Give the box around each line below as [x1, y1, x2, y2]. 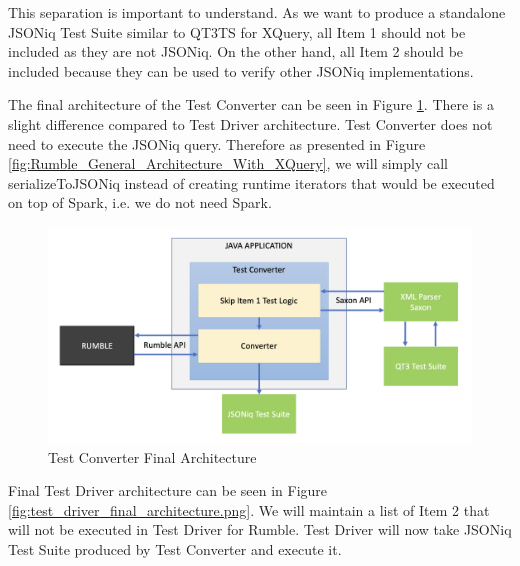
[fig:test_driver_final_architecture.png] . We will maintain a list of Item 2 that [8, 499, 490, 520]
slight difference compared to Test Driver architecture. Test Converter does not [8, 113, 493, 134]
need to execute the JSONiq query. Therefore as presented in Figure [8, 133, 426, 154]
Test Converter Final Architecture [48, 446, 257, 467]
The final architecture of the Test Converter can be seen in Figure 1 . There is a [8, 94, 494, 115]
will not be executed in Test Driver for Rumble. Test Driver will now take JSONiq [8, 519, 512, 540]
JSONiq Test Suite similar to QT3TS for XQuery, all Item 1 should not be [8, 21, 466, 42]
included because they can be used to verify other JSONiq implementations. [8, 60, 474, 81]
